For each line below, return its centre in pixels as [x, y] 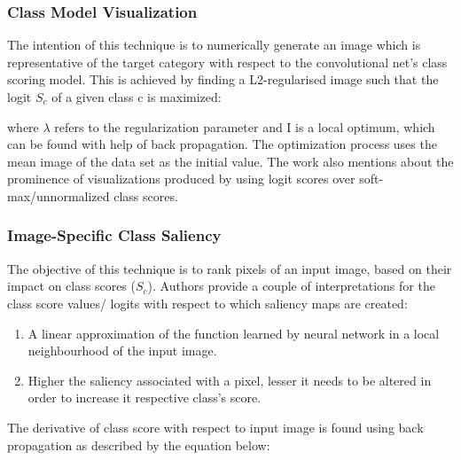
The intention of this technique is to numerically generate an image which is [214, 45]
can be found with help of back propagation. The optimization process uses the [222, 144]
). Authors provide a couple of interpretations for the [291, 286]
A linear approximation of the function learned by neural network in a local [234, 333]
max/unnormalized [59, 195]
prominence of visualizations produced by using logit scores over [181, 179]
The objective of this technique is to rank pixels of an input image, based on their [230, 268]
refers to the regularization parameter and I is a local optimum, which [245, 126]
